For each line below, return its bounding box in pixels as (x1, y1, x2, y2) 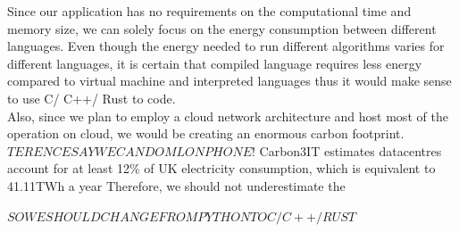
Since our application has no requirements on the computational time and (7, 2, 412, 20)
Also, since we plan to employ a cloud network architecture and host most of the (7, 106, 448, 125)
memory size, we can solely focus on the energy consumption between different (7, 19, 437, 37)
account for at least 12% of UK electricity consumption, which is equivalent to (7, 159, 436, 178)
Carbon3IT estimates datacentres (259, 141, 442, 160)
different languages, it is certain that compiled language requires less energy (7, 54, 422, 72)
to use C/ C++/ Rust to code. (7, 88, 176, 107)
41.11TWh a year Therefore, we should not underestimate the (7, 176, 346, 195)
